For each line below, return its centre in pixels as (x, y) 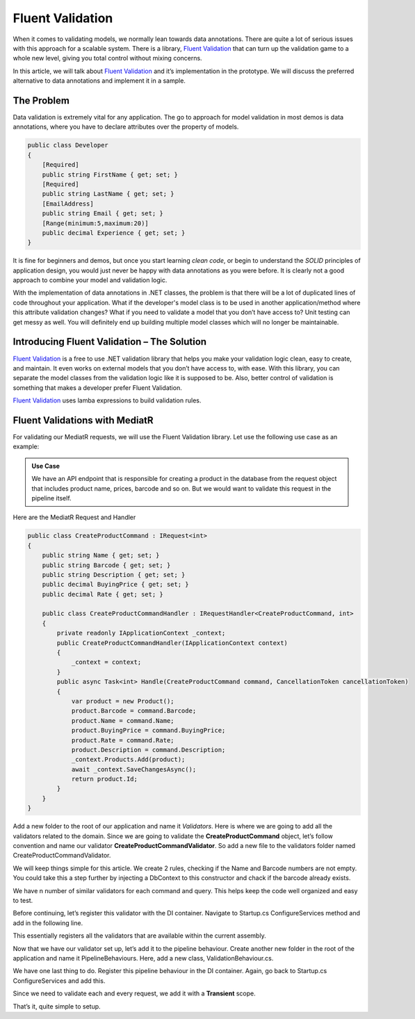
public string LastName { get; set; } (108, 194)
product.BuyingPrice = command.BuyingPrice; (148, 731)
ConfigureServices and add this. (59, 981)
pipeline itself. (52, 498)
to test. (23, 900)
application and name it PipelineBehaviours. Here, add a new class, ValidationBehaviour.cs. (143, 958)
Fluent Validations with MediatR (83, 420)
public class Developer (68, 145)
